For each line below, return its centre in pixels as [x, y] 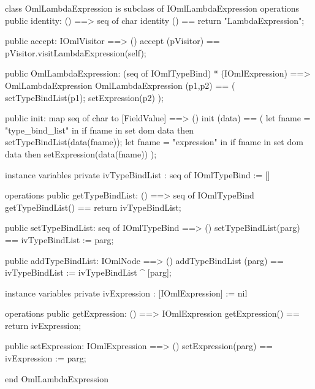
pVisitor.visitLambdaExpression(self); [76, 52]
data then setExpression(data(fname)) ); [81, 153]
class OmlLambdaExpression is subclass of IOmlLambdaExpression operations [152, 8]
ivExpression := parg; [46, 358]
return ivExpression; [43, 325]
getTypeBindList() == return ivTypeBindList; [93, 207]
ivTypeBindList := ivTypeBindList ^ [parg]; [88, 272]
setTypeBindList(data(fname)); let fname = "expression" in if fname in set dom [154, 142]
